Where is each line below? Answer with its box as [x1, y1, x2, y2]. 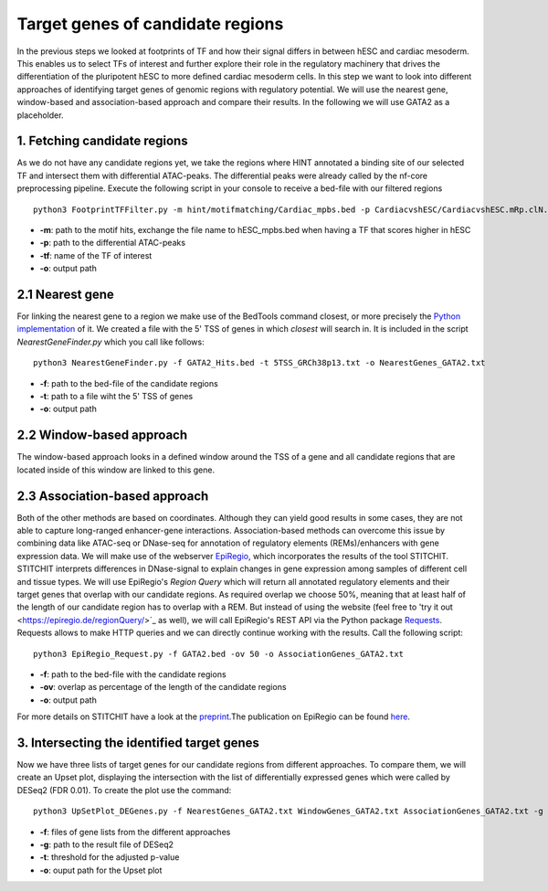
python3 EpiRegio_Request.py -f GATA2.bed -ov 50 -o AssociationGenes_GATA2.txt [33, 649, 405, 659]
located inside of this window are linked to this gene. [16, 464, 215, 475]
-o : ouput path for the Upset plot [39, 864, 163, 875]
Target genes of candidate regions [16, 14, 284, 34]
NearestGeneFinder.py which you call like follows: [16, 336, 205, 347]
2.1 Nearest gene [16, 286, 114, 302]
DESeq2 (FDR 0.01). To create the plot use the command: [16, 784, 232, 795]
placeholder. [16, 110, 64, 121]
